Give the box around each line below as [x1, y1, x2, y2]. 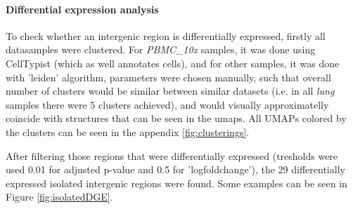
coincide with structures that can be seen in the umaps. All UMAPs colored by [6, 111, 347, 126]
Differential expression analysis [6, 1, 159, 16]
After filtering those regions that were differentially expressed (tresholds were [6, 148, 338, 163]
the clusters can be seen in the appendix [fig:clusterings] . [6, 124, 250, 139]
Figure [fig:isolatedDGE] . [6, 189, 113, 204]
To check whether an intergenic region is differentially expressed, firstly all [6, 28, 326, 43]
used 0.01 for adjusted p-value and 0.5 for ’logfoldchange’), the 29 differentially [6, 162, 345, 177]
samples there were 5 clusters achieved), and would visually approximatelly [6, 97, 329, 112]
